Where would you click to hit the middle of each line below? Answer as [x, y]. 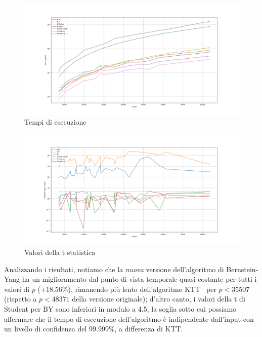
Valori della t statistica [60, 252]
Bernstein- [242, 269]
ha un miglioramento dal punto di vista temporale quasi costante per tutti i [139, 279]
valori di [17, 289]
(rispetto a [20, 299]
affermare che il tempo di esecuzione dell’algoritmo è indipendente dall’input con [129, 319]
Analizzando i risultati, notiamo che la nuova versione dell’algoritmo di [114, 269]
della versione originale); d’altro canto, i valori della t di [159, 299]
